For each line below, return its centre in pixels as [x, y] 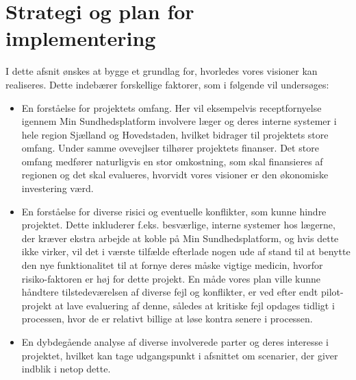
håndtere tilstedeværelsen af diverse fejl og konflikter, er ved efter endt [170, 292]
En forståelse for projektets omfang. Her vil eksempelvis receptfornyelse [171, 107]
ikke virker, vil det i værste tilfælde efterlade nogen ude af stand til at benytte [186, 251]
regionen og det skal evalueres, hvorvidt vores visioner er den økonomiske [175, 175]
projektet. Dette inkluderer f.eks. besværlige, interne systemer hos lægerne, [178, 225]
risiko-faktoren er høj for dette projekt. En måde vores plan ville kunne [171, 278]
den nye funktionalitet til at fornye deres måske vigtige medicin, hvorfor [172, 265]
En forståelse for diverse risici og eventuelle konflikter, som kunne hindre [174, 211]
